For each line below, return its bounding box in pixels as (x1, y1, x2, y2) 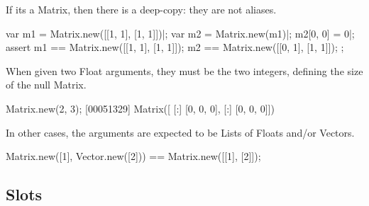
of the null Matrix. (6, 77, 87, 92)
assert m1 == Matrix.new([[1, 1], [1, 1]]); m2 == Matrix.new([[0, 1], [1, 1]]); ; (6, 40, 344, 55)
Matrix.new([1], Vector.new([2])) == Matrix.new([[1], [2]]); (6, 149, 261, 164)
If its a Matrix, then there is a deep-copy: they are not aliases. (6, 2, 277, 16)
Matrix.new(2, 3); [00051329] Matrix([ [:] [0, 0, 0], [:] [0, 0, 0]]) (6, 101, 275, 115)
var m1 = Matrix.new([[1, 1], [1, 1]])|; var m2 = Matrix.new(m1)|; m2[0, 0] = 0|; (6, 25, 355, 40)
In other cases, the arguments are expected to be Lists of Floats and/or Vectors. (6, 125, 355, 139)
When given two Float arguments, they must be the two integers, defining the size (6, 63, 363, 78)
